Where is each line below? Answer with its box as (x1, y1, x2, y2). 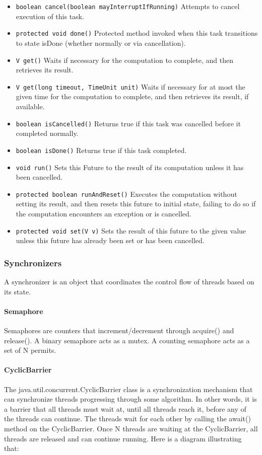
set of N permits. (4, 345, 56, 355)
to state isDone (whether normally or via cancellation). (16, 37, 186, 48)
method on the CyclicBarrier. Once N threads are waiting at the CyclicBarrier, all (4, 423, 258, 433)
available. (16, 101, 45, 111)
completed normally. (16, 128, 79, 138)
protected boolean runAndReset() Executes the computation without (16, 188, 237, 199)
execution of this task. (16, 11, 84, 21)
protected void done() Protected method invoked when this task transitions (16, 28, 258, 38)
